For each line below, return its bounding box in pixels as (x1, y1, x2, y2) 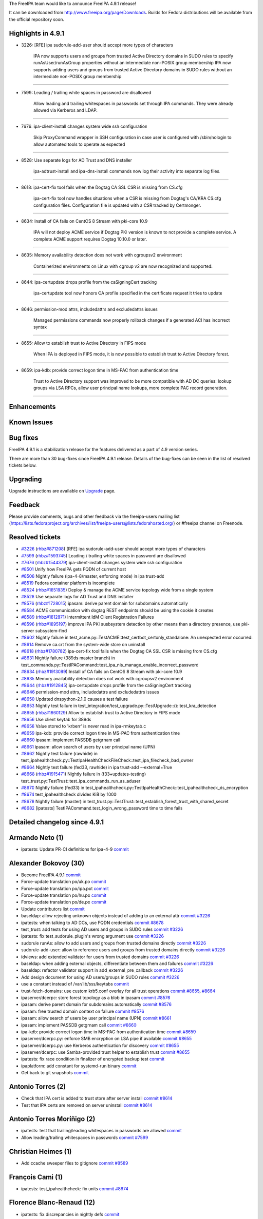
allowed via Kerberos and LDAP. (33, 107, 98, 113)
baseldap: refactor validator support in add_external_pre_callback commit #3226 (21, 967, 184, 973)
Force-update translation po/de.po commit (21, 899, 107, 905)
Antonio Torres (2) (9, 1082, 66, 1091)
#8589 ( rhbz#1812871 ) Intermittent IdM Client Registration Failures (21, 614, 154, 620)
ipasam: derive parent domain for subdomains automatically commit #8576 (21, 1002, 172, 1007)
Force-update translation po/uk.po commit (21, 879, 107, 885)
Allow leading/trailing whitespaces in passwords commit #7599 (21, 1134, 148, 1140)
